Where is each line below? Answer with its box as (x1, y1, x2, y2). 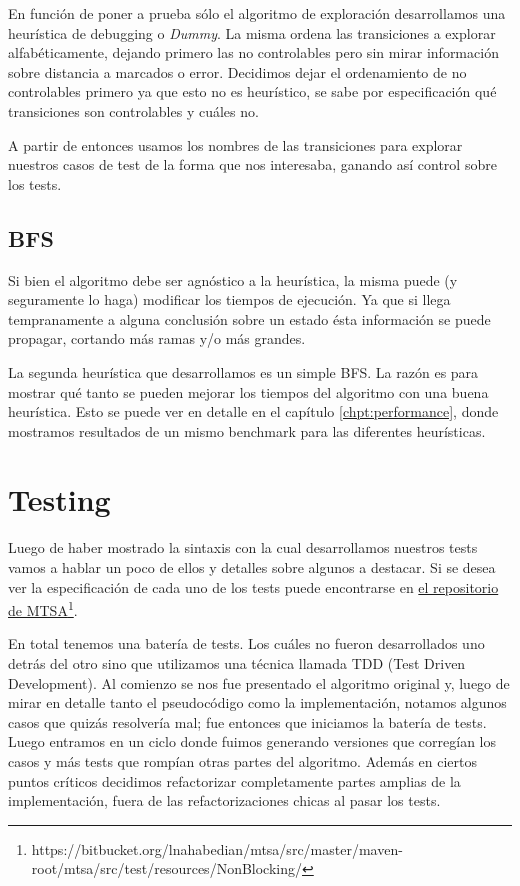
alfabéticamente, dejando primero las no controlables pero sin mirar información (8, 42, 499, 63)
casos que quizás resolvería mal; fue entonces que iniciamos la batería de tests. (8, 711, 487, 732)
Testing (8, 479, 111, 520)
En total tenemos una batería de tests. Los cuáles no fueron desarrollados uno (8, 633, 485, 654)
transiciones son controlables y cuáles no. (8, 100, 259, 121)
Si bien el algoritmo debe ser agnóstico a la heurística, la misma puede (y (8, 269, 458, 290)
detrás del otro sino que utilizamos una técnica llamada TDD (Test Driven (8, 653, 466, 674)
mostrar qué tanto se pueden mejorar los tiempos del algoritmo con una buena (8, 381, 489, 402)
